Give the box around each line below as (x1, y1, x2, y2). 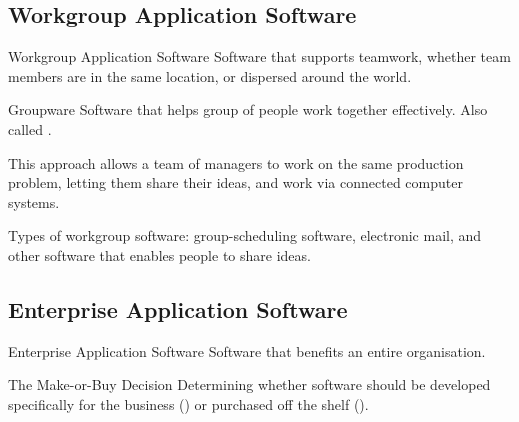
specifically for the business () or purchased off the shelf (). (8, 393, 369, 414)
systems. (8, 191, 60, 212)
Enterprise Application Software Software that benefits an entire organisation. (8, 340, 486, 361)
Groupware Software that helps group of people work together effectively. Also (8, 99, 488, 120)
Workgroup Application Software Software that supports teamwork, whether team (8, 46, 511, 67)
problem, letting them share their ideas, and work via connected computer (8, 172, 463, 193)
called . (8, 118, 52, 139)
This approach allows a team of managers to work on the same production (8, 152, 464, 173)
